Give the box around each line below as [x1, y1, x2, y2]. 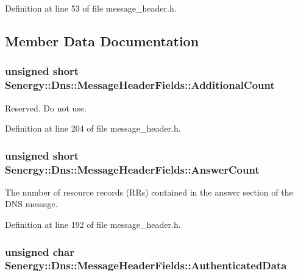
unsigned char [5, 244, 74, 259]
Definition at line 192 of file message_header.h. [5, 218, 181, 231]
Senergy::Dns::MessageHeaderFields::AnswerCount [5, 161, 260, 177]
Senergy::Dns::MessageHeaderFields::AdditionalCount [5, 77, 275, 93]
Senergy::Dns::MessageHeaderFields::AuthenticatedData [5, 258, 287, 273]
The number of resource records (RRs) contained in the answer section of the [5, 185, 293, 198]
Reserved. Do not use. [5, 101, 87, 114]
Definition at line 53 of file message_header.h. [5, 2, 177, 14]
